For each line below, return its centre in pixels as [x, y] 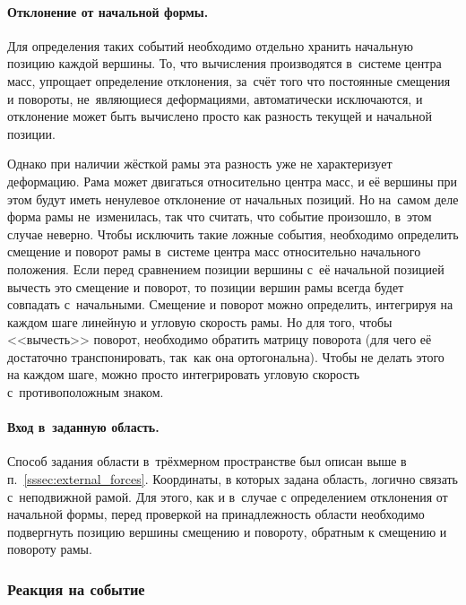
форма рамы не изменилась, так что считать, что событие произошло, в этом [220, 216]
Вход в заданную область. [83, 427]
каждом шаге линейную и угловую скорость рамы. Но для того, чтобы [200, 321]
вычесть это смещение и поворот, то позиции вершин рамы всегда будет [206, 286]
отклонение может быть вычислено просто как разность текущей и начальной [220, 116]
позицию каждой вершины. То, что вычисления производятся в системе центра [224, 63]
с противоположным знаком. [86, 392]
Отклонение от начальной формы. [108, 11]
